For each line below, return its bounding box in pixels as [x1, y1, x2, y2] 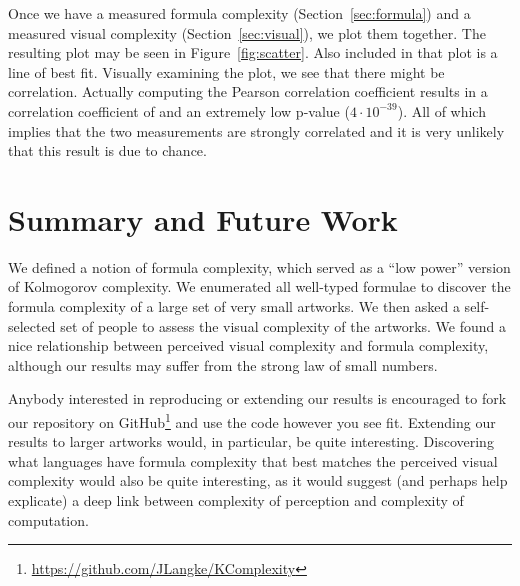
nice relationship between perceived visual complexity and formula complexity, [8, 335, 489, 356]
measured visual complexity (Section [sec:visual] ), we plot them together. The [8, 22, 486, 43]
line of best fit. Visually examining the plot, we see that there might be [8, 61, 445, 82]
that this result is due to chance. [8, 140, 207, 161]
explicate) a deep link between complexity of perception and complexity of [8, 490, 464, 511]
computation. [8, 509, 89, 530]
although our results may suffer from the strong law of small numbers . [8, 354, 438, 375]
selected [8, 315, 56, 336]
